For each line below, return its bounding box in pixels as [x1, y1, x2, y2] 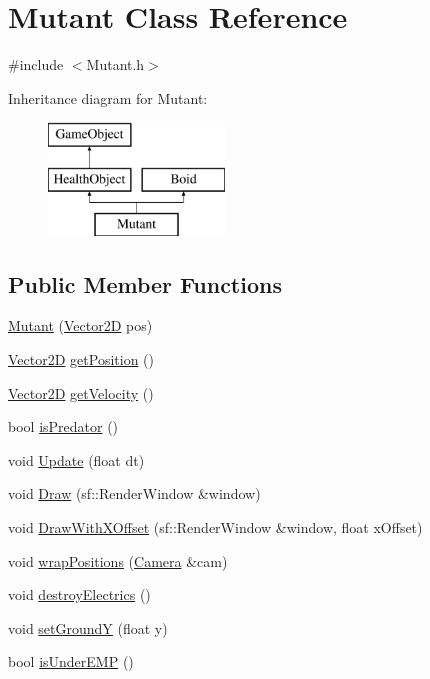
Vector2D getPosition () [8, 349, 154, 370]
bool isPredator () [8, 416, 119, 437]
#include [8, 54, 64, 75]
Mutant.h [86, 54, 145, 75]
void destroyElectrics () [8, 584, 151, 605]
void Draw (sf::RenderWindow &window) [8, 483, 261, 504]
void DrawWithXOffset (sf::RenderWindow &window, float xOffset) [8, 517, 423, 538]
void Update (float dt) [8, 449, 145, 470]
